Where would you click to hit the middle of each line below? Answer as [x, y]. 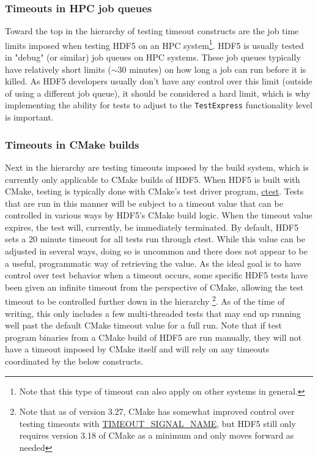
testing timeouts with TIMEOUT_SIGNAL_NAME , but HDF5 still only [157, 423]
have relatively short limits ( [58, 69]
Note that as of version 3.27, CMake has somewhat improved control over [157, 411]
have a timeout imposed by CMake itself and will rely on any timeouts [137, 349]
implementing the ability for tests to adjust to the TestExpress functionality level [159, 105]
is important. [29, 117]
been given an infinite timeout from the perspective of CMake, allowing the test [154, 287]
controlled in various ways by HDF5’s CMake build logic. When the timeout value [159, 215]
